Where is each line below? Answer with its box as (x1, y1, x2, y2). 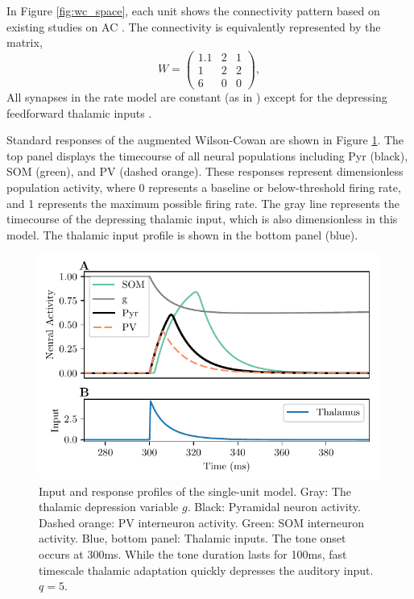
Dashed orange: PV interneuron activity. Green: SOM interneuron (39, 514, 365, 530)
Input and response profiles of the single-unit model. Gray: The (39, 482, 351, 499)
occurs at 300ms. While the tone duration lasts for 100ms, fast (39, 546, 347, 563)
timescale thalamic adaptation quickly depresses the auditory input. (39, 561, 374, 578)
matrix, (6, 34, 43, 51)
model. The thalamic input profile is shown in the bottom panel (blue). (6, 226, 358, 243)
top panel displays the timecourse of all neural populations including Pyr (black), (6, 147, 408, 164)
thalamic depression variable (39, 498, 179, 515)
